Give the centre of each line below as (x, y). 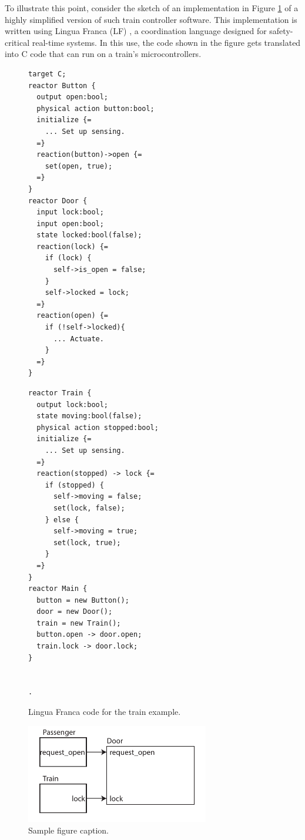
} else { (62, 520)
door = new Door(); (75, 612)
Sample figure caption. (68, 830)
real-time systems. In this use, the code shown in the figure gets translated (166, 42)
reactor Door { (58, 201)
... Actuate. (78, 339)
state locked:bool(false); (89, 235)
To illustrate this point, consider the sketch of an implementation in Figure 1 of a (152, 8)
